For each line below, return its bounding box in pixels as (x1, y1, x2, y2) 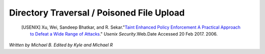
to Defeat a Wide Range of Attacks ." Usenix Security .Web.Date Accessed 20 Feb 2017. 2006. (30, 31, 218, 36)
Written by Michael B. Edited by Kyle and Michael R (9, 42, 113, 48)
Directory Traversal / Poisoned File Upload (9, 7, 185, 18)
